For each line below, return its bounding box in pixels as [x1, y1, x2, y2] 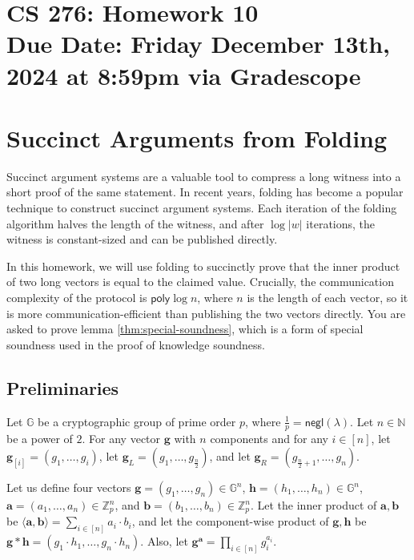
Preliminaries [6, 375, 119, 400]
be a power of [6, 430, 73, 447]
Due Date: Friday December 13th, [6, 27, 391, 60]
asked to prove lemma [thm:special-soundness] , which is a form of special [6, 320, 364, 337]
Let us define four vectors [6, 479, 131, 496]
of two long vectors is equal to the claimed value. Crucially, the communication [6, 273, 394, 290]
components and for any [210, 430, 328, 447]
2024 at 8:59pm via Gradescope [6, 58, 361, 91]
